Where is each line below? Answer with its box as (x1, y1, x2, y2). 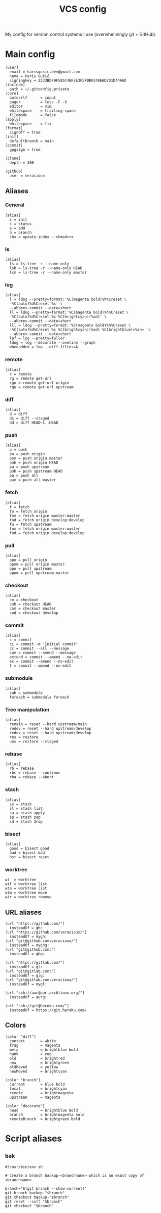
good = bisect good (9, 846, 50, 851)
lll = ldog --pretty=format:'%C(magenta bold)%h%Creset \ (9, 323, 131, 328)
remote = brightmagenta (9, 1090, 74, 1095)
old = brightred (9, 1056, 65, 1061)
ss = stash (9, 801, 32, 807)
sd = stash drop (9, 819, 43, 824)
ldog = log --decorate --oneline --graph (9, 340, 96, 345)
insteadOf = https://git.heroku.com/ (9, 1008, 87, 1013)
